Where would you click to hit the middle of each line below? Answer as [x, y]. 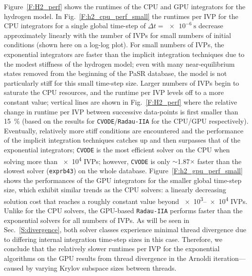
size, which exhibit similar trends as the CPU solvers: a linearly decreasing [115, 190]
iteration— [229, 258]
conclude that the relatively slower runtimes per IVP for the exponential [112, 248]
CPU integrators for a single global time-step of [75, 26]
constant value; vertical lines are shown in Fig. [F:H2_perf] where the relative [121, 101]
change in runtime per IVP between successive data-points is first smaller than [121, 111]
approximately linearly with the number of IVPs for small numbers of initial [117, 35]
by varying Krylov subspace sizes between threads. [101, 267]
